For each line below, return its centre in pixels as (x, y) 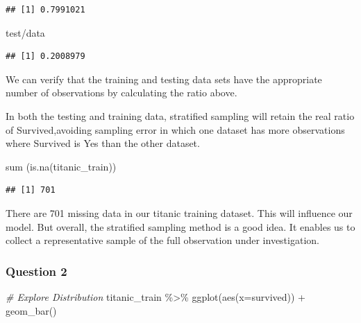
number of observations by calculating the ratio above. (121, 93)
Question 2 (36, 271)
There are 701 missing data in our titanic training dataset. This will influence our (179, 212)
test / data (25, 32)
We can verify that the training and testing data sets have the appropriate (164, 79)
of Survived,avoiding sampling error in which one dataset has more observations (175, 129)
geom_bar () (31, 310)
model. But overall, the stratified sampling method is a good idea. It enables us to (180, 226)
